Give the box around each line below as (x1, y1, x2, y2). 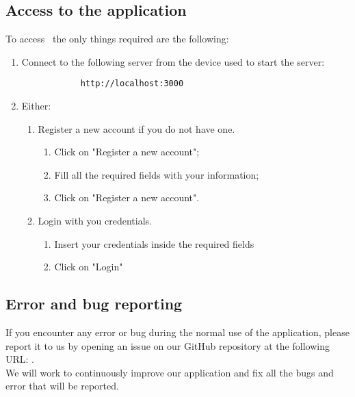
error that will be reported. (5, 379, 119, 393)
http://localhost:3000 (80, 79, 184, 89)
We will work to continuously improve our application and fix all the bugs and (5, 365, 334, 379)
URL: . (5, 352, 34, 366)
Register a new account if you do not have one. (38, 121, 235, 136)
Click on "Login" (54, 259, 123, 274)
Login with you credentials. (38, 214, 152, 228)
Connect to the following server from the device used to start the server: (21, 54, 325, 68)
